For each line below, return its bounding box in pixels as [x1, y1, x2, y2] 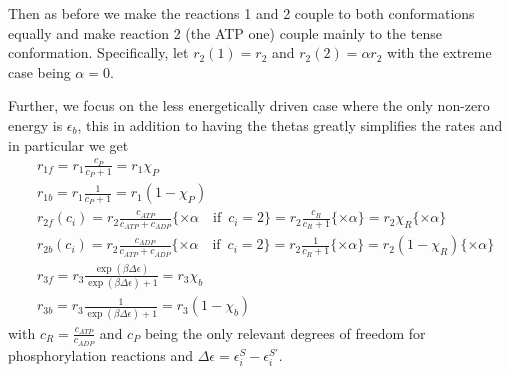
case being [8, 61, 71, 82]
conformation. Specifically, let [8, 42, 189, 63]
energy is [8, 114, 63, 135]
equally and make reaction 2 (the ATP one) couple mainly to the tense [8, 22, 442, 43]
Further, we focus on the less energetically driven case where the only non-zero [8, 95, 490, 116]
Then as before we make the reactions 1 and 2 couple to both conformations [8, 3, 475, 23]
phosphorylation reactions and [8, 344, 193, 365]
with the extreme [387, 42, 492, 63]
